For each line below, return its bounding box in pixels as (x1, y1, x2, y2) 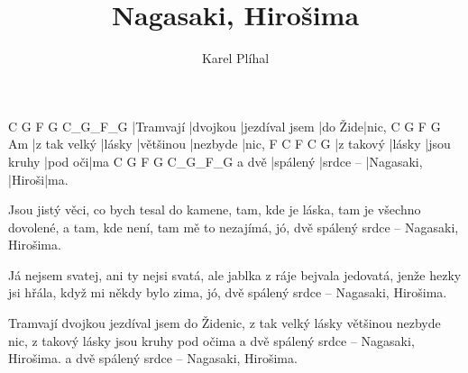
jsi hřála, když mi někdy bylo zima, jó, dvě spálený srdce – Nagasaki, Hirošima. (8, 283, 447, 302)
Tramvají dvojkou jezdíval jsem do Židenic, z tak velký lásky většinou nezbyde (8, 314, 441, 332)
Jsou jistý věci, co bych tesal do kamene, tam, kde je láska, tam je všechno (8, 200, 421, 219)
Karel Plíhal (201, 49, 270, 68)
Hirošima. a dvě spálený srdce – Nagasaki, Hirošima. (8, 349, 298, 368)
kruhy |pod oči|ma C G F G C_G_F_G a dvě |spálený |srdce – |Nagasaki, (8, 151, 423, 170)
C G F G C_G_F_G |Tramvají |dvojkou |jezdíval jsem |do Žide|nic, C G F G (8, 116, 441, 135)
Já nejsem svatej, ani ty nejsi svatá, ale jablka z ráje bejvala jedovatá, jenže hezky (8, 265, 462, 284)
